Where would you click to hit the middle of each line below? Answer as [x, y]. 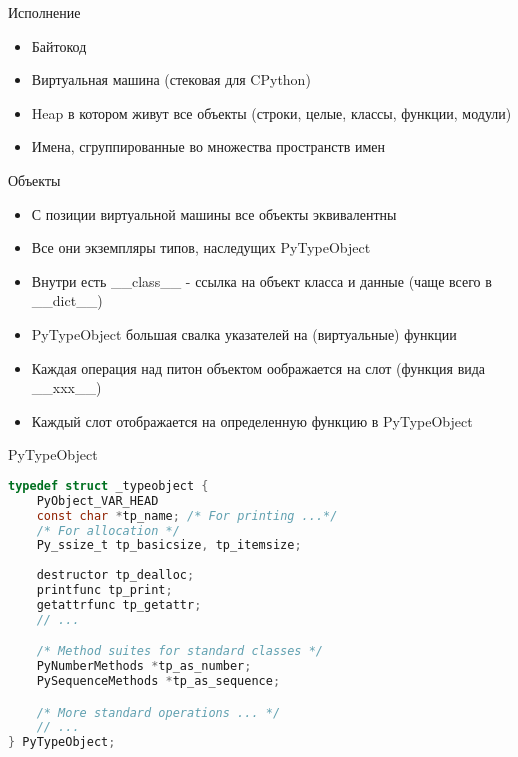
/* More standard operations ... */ [158, 712]
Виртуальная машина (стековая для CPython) [171, 79]
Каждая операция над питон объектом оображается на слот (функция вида [258, 367]
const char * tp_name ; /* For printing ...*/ [187, 515]
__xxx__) [66, 387]
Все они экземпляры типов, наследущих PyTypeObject [201, 247]
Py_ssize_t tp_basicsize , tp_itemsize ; [169, 545]
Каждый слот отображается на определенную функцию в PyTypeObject [252, 420]
